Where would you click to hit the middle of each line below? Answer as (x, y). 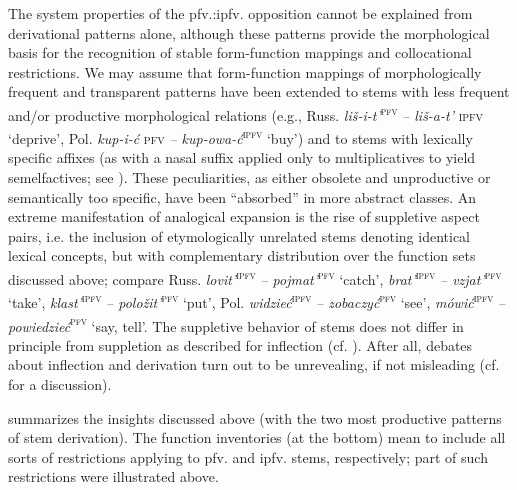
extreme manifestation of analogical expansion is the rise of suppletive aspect (244, 216)
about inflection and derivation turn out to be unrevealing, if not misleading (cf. (254, 364)
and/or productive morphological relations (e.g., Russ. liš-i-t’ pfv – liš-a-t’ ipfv (246, 113)
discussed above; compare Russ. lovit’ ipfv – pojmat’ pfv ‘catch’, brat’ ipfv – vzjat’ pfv (255, 277)
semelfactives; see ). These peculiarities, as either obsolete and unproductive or (249, 177)
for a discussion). (60, 383)
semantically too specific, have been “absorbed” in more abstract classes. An (242, 196)
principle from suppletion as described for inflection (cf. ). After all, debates (240, 344)
